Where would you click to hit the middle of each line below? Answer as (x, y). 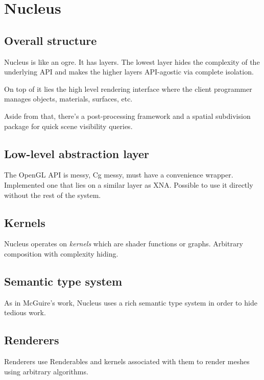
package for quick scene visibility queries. (68, 126)
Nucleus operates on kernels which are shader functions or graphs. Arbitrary (124, 244)
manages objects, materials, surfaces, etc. (68, 99)
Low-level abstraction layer (77, 153)
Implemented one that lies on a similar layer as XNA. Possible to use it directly (129, 184)
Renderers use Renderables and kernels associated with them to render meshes (127, 361)
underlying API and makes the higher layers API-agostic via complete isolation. (129, 72)
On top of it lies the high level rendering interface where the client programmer (128, 88)
